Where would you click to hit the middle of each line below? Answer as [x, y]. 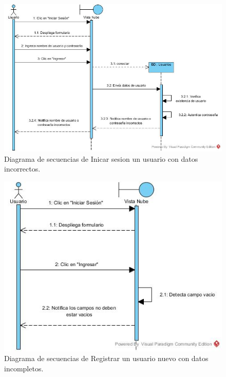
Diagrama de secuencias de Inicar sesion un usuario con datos [101, 158]
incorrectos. [22, 169]
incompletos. [24, 368]
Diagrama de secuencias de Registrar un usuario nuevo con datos [106, 358]
